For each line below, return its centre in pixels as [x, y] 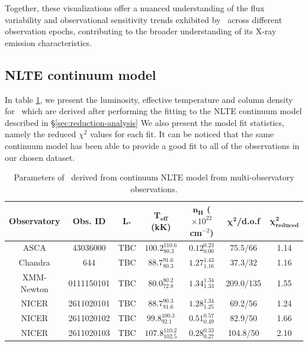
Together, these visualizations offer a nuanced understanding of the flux [135, 8]
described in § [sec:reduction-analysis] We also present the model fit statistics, [145, 122]
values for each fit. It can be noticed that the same [182, 134]
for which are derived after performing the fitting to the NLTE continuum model [153, 111]
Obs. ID [89, 220]
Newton [34, 288]
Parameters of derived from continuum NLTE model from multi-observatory [154, 177]
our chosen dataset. [40, 157]
